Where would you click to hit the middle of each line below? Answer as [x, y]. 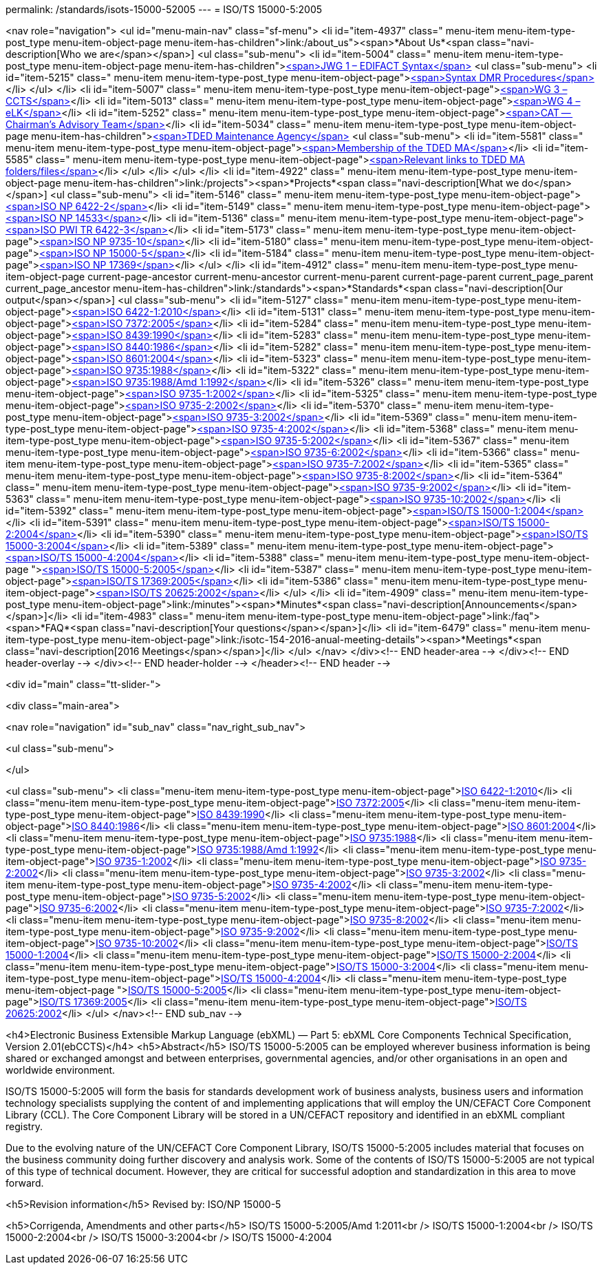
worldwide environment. [61, 1070]
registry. [24, 1126]
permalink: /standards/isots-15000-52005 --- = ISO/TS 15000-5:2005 [164, 9]
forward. [25, 1183]
